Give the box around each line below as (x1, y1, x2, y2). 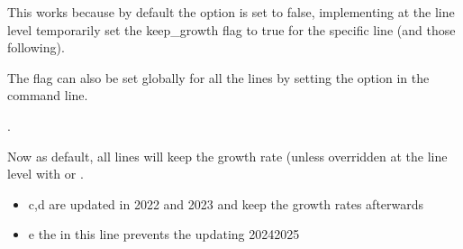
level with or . (7, 164, 84, 183)
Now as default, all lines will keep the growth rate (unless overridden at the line (7, 146, 448, 165)
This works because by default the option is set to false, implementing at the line (7, 3, 455, 21)
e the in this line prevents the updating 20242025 (28, 225, 300, 244)
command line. (7, 86, 88, 105)
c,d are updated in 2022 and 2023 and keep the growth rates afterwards (28, 194, 424, 213)
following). (7, 38, 65, 57)
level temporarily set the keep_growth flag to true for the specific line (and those (7, 20, 456, 39)
